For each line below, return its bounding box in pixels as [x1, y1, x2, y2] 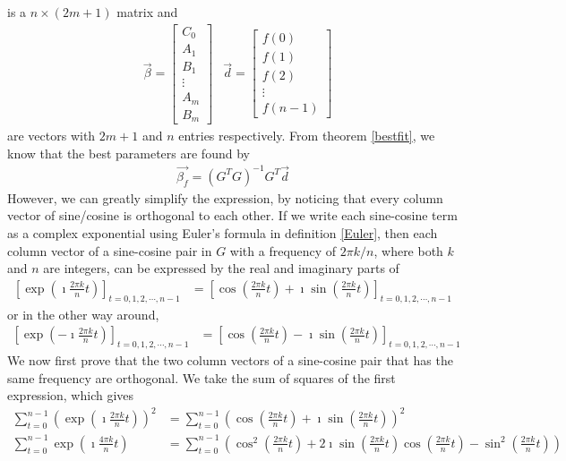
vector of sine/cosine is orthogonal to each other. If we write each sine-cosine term [7, 206, 458, 225]
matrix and [116, 3, 178, 21]
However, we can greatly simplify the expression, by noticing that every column [7, 188, 443, 207]
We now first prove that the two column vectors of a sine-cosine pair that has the [7, 351, 453, 370]
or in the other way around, [7, 304, 159, 323]
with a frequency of [229, 241, 337, 260]
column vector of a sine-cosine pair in [7, 241, 212, 260]
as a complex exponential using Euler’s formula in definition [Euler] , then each [7, 224, 438, 242]
